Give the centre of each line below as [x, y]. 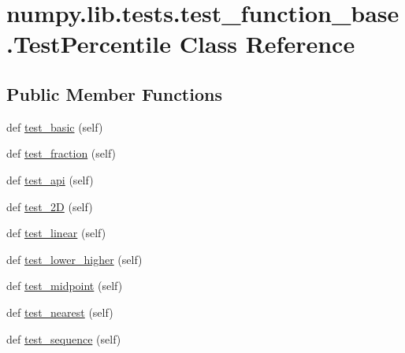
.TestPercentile [89, 44]
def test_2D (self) [50, 206]
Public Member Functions [114, 93]
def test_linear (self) [56, 233]
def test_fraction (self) [61, 153]
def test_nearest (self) [60, 312]
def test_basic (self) [55, 126]
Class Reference [267, 44]
